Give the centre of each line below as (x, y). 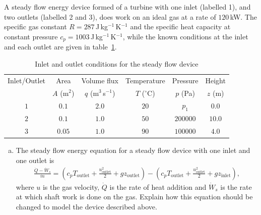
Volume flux (100, 80)
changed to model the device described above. (86, 206)
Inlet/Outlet (27, 80)
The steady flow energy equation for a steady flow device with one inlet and (133, 150)
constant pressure (31, 36)
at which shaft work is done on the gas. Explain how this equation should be (134, 197)
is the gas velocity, (71, 186)
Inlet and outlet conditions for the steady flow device (117, 63)
